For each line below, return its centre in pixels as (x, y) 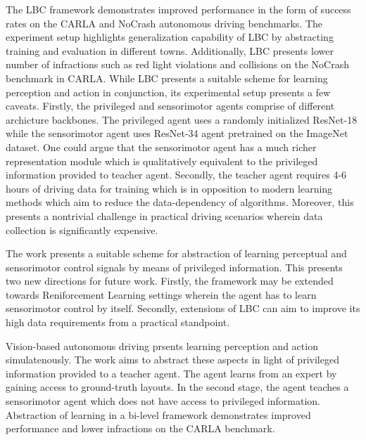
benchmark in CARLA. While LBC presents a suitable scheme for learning (167, 78)
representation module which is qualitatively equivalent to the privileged (162, 161)
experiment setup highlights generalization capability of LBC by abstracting (170, 37)
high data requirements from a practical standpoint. (118, 322)
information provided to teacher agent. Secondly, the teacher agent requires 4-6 (176, 175)
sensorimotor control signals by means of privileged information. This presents (174, 267)
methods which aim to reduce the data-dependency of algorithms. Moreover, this (180, 202)
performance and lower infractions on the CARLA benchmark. (140, 428)
